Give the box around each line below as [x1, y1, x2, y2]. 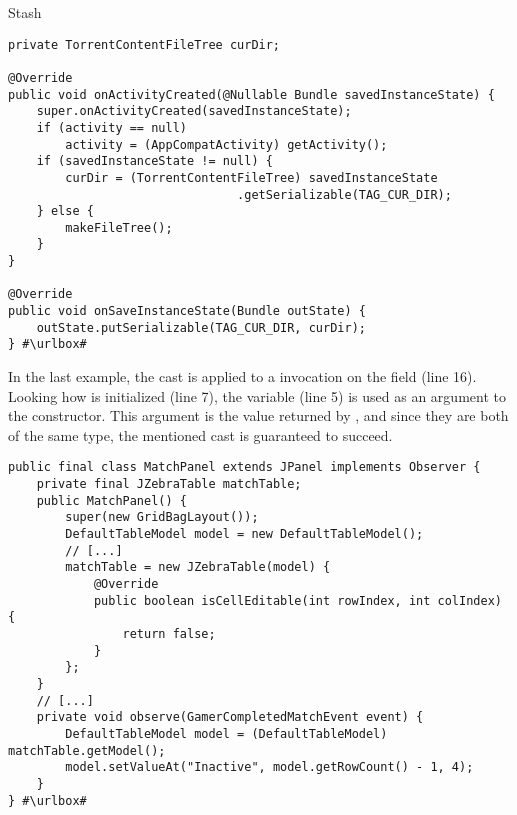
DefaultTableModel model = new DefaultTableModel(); [65, 527, 424, 542]
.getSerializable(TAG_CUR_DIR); [237, 187, 452, 202]
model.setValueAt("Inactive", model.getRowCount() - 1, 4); [65, 760, 474, 775]
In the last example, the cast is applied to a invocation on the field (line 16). [8, 366, 477, 387]
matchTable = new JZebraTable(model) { [65, 560, 331, 575]
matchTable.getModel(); [8, 743, 166, 758]
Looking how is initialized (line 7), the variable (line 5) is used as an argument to [8, 385, 506, 406]
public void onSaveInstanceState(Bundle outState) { [8, 304, 366, 319]
